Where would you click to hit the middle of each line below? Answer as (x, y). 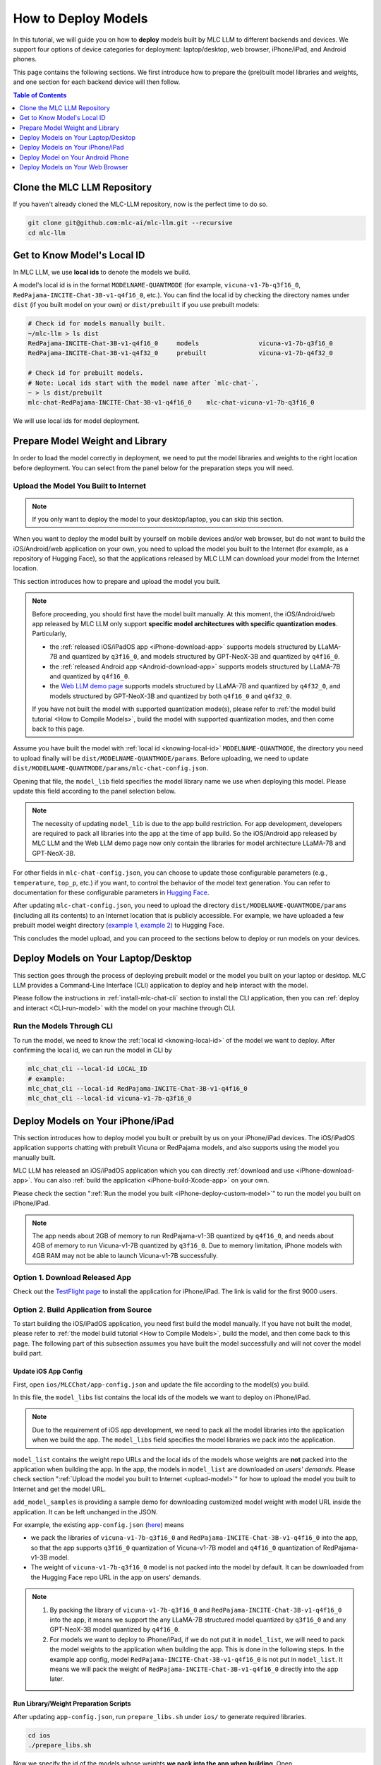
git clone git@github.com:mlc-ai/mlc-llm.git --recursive (130, 223)
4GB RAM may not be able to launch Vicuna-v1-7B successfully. (125, 1255)
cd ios (39, 1735)
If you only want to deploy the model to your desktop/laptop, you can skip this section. (158, 519)
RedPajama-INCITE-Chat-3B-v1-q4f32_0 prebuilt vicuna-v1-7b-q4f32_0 (180, 353)
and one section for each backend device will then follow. (97, 82)
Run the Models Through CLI (63, 1026)
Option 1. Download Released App (72, 1277)
